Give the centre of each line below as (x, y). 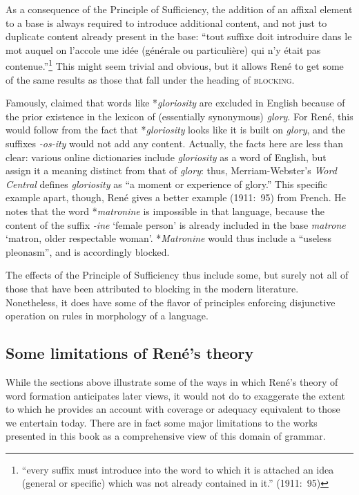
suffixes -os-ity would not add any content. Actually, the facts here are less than (175, 143)
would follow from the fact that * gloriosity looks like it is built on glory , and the (175, 130)
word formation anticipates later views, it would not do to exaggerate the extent (175, 395)
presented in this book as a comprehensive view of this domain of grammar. (166, 436)
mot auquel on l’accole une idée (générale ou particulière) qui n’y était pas (163, 49)
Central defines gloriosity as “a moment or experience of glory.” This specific (167, 184)
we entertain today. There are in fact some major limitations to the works (162, 422)
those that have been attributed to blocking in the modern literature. (152, 288)
